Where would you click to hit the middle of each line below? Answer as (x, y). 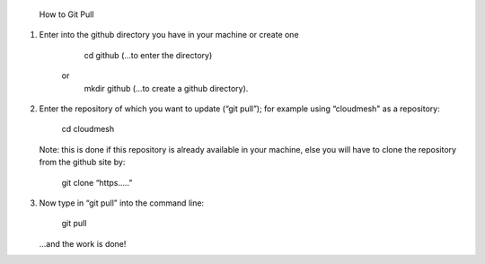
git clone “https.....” (97, 182)
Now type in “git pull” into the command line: (122, 203)
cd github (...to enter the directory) (148, 55)
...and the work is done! (83, 243)
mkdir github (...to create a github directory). (166, 88)
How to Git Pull (66, 14)
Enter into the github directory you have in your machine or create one (169, 35)
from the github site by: (82, 163)
